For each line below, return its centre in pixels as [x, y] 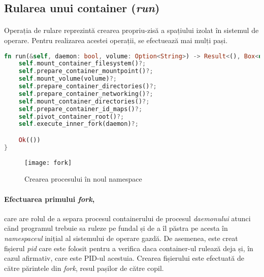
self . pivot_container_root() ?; [71, 116]
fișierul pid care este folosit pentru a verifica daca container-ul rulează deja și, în [129, 248]
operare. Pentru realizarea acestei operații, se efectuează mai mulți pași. [116, 40]
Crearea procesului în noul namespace [83, 179]
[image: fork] [48, 163]
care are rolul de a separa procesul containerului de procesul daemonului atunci [127, 218]
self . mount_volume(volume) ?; [68, 79]
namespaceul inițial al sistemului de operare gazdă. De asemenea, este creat [121, 238]
